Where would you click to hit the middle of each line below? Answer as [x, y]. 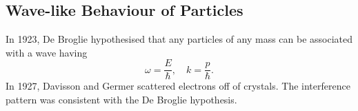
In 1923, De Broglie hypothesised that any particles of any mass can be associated [179, 39]
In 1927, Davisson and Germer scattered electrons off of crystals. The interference [178, 86]
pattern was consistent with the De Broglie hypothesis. [121, 100]
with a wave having [47, 52]
